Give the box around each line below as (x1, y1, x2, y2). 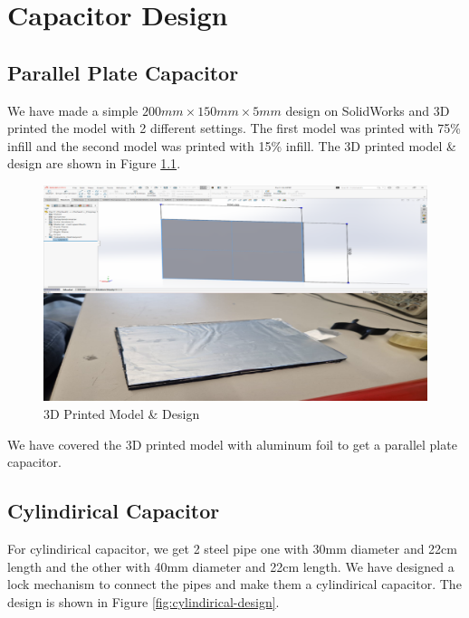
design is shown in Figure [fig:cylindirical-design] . (7, 592, 280, 611)
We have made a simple (7, 100, 139, 119)
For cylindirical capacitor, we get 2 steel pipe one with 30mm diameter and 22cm (7, 539, 457, 558)
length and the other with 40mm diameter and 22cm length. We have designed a (7, 556, 455, 575)
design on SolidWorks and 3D (285, 100, 450, 119)
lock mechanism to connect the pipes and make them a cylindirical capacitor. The (7, 575, 462, 594)
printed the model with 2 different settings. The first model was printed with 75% (7, 119, 461, 138)
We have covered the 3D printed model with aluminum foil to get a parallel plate (7, 434, 457, 453)
